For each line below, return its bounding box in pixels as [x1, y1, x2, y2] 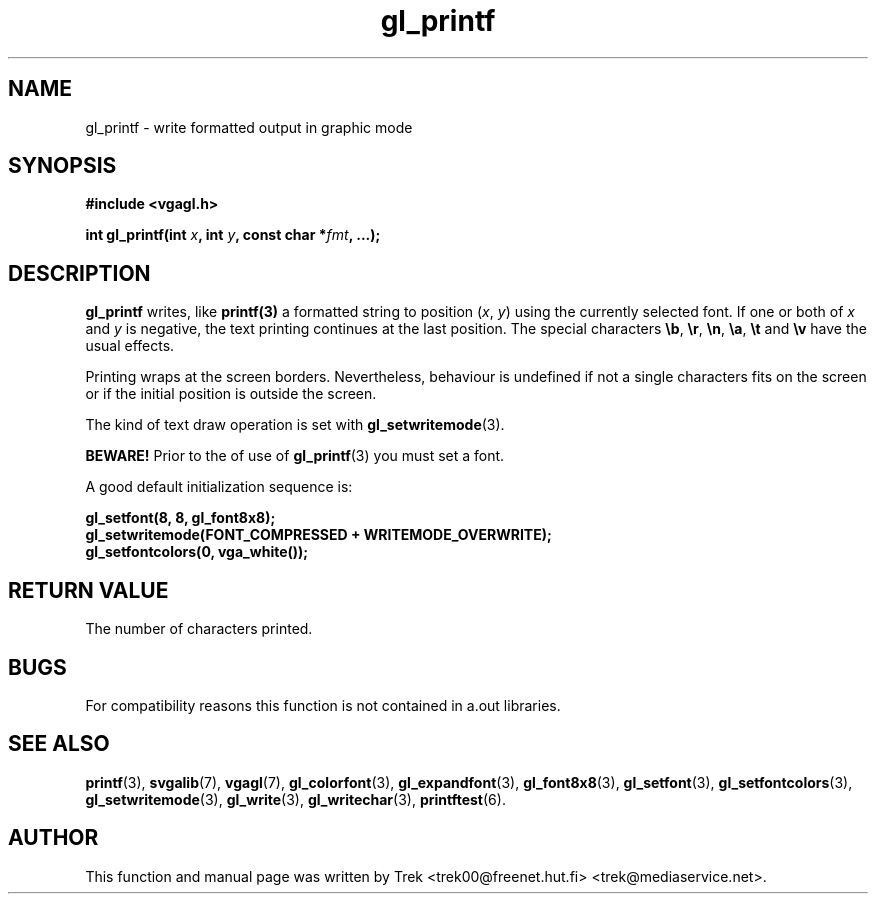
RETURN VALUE [8, 577, 169, 603]
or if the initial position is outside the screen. [85, 385, 377, 403]
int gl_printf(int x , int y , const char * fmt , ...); [85, 226, 381, 244]
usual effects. [85, 337, 175, 355]
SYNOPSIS [8, 153, 117, 179]
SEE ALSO [8, 731, 110, 757]
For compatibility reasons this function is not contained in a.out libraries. [85, 696, 561, 714]
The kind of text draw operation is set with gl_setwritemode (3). [85, 416, 505, 434]
